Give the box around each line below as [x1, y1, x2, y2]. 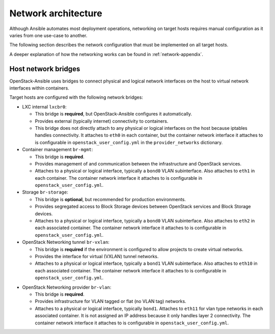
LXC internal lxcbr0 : [22, 103, 67, 109]
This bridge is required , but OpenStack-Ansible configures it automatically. [35, 111, 193, 117]
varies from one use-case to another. [9, 32, 88, 38]
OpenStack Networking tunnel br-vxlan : [22, 239, 109, 245]
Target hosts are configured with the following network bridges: [9, 94, 144, 100]
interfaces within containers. [9, 85, 70, 91]
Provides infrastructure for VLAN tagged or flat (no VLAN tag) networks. [35, 298, 186, 304]
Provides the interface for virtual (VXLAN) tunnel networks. [35, 254, 159, 259]
